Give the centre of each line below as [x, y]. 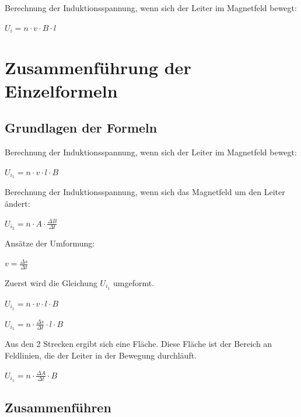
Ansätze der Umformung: [50, 243]
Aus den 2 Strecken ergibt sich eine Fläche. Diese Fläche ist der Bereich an [139, 344]
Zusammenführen [58, 407]
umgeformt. [134, 282]
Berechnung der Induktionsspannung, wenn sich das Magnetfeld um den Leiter [145, 192]
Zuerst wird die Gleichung [51, 282]
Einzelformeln [61, 90]
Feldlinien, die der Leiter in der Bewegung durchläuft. [101, 355]
